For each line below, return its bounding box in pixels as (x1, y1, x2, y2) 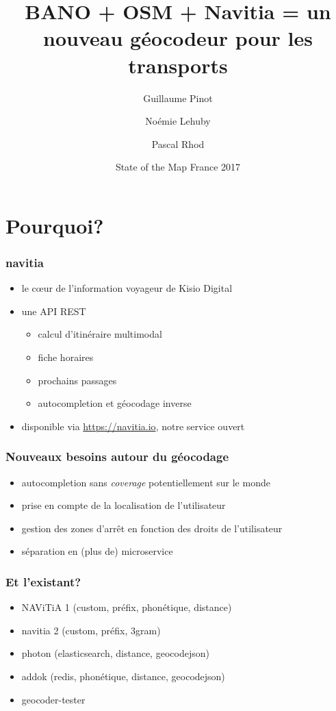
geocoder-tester (21, 692, 86, 706)
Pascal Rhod (151, 136, 205, 151)
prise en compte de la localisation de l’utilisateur (21, 498, 226, 512)
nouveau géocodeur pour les (43, 24, 313, 52)
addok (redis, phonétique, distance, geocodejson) (21, 669, 225, 684)
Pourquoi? (5, 211, 104, 239)
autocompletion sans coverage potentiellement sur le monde (21, 475, 270, 489)
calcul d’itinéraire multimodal (38, 327, 162, 341)
